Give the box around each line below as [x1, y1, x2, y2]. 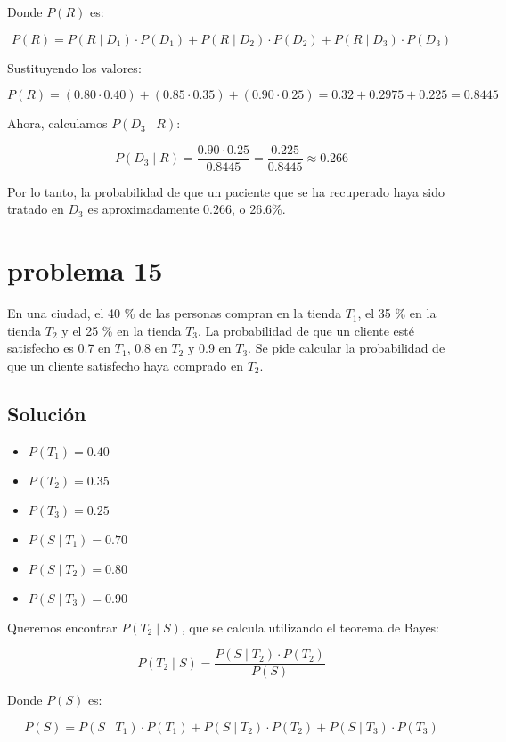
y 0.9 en [187, 338, 232, 357]
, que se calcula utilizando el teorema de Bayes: [181, 617, 440, 636]
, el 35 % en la [357, 304, 437, 322]
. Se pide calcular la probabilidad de [248, 338, 445, 357]
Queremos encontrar [7, 617, 118, 636]
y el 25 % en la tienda [61, 321, 182, 339]
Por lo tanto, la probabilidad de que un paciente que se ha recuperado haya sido [7, 182, 445, 200]
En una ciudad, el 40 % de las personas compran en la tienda [7, 304, 342, 322]
